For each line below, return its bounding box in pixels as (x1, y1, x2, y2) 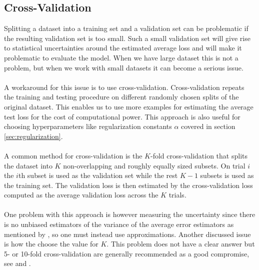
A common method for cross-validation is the (4, 150, 142, 160)
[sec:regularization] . (4, 130, 63, 141)
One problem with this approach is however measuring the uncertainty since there (4, 209, 255, 219)
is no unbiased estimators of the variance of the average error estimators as (4, 219, 234, 229)
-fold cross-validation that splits (150, 150, 247, 160)
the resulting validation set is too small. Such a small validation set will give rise (4, 32, 250, 43)
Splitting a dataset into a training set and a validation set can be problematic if (4, 23, 248, 33)
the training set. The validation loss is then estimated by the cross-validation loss (4, 179, 253, 190)
